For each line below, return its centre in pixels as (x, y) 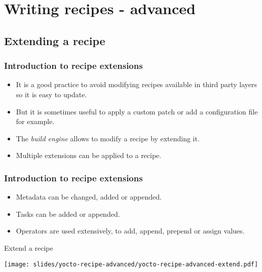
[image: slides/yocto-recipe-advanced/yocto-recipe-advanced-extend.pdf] (131, 264)
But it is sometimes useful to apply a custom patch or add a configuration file (137, 111)
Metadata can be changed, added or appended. (89, 197)
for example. (35, 121)
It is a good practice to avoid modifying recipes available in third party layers (137, 84)
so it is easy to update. (51, 94)
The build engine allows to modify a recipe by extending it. (108, 138)
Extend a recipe (29, 247)
